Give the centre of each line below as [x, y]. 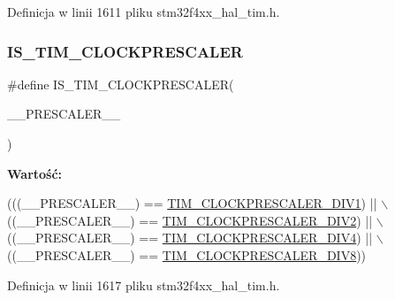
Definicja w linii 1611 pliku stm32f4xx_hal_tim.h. [144, 12]
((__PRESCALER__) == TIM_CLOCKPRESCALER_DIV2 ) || [190, 220]
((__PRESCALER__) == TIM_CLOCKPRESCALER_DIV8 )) [187, 254]
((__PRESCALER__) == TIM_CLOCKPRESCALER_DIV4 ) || [190, 238]
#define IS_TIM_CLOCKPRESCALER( [121, 84]
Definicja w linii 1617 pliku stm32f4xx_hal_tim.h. [144, 285]
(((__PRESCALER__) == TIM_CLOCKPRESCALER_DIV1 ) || [192, 203]
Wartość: [35, 173]
